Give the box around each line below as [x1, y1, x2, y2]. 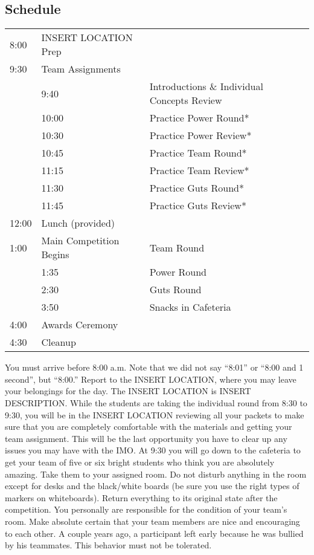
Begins [41, 247, 69, 262]
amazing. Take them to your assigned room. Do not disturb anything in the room [5, 467, 307, 480]
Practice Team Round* [149, 146, 247, 160]
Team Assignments [41, 62, 121, 76]
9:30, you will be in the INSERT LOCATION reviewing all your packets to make [5, 408, 304, 421]
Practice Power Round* [149, 111, 249, 125]
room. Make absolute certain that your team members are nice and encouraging [5, 514, 300, 527]
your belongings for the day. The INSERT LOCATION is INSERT [5, 385, 251, 397]
